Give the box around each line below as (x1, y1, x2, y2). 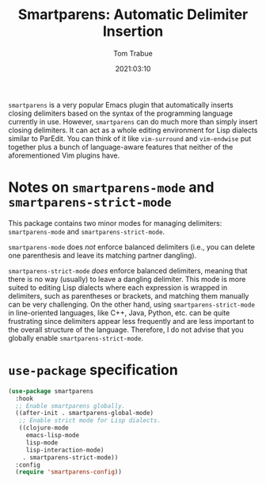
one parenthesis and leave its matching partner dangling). (8, 250, 197, 260)
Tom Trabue (113, 48, 153, 58)
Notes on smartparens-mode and (8, 178, 215, 196)
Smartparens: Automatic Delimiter (17, 6, 249, 24)
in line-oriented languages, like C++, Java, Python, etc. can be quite (8, 307, 230, 318)
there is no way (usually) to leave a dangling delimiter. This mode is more (8, 274, 246, 284)
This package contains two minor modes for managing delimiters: (8, 218, 222, 227)
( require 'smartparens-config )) (15, 468, 123, 476)
